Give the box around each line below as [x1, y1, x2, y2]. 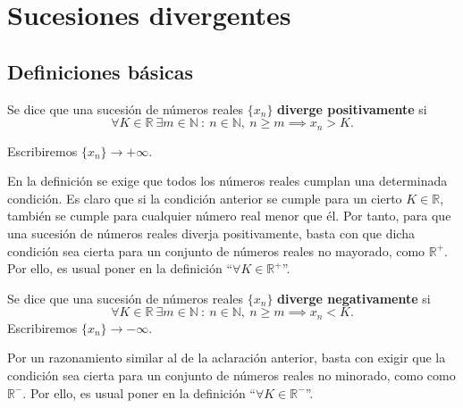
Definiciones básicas [7, 57, 194, 85]
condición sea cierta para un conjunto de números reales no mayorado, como [7, 241, 425, 260]
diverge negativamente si [277, 288, 431, 307]
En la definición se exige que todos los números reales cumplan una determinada [7, 171, 448, 190]
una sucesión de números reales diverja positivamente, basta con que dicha [7, 224, 415, 242]
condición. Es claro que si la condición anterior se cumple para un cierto [7, 188, 402, 207]
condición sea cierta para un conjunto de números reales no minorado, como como [7, 366, 456, 385]
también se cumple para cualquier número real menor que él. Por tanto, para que [7, 206, 451, 225]
